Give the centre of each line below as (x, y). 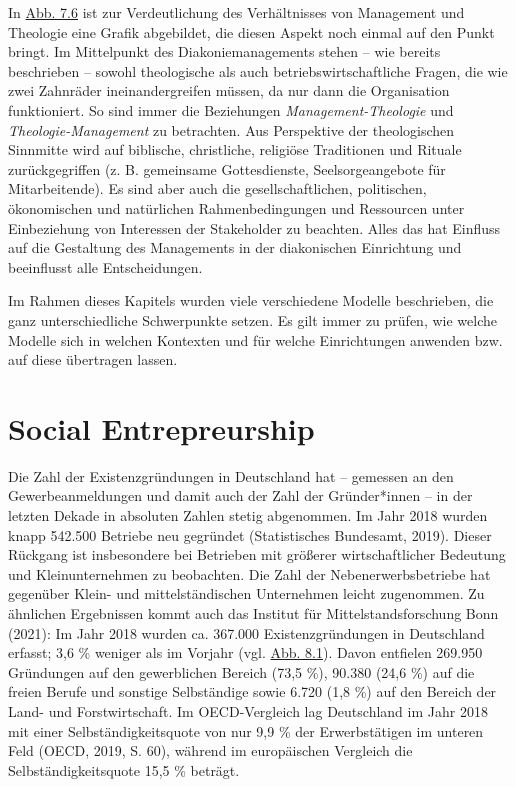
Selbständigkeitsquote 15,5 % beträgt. (124, 769)
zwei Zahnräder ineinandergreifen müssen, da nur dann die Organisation (229, 90)
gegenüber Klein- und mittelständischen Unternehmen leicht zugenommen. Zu (246, 593)
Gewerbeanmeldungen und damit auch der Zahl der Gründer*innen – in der (240, 495)
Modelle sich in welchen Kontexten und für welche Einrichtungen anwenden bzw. (255, 339)
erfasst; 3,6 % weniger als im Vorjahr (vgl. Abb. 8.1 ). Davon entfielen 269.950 (245, 652)
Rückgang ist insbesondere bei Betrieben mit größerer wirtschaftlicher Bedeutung (257, 554)
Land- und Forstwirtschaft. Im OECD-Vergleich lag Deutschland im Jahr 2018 (248, 710)
